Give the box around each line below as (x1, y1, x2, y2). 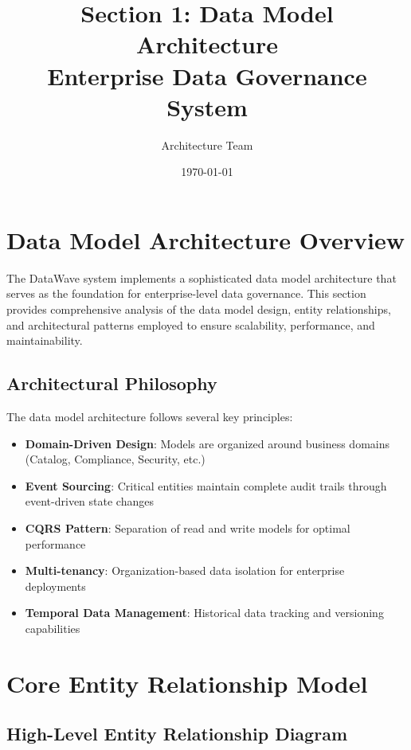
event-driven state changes (25, 493, 154, 510)
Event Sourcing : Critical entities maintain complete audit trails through (25, 477, 387, 494)
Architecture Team (161, 136, 253, 153)
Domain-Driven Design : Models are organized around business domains (25, 435, 390, 451)
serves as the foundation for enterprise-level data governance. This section (6, 285, 366, 302)
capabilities (25, 619, 80, 636)
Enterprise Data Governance (47, 59, 367, 92)
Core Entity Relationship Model (6, 666, 368, 699)
